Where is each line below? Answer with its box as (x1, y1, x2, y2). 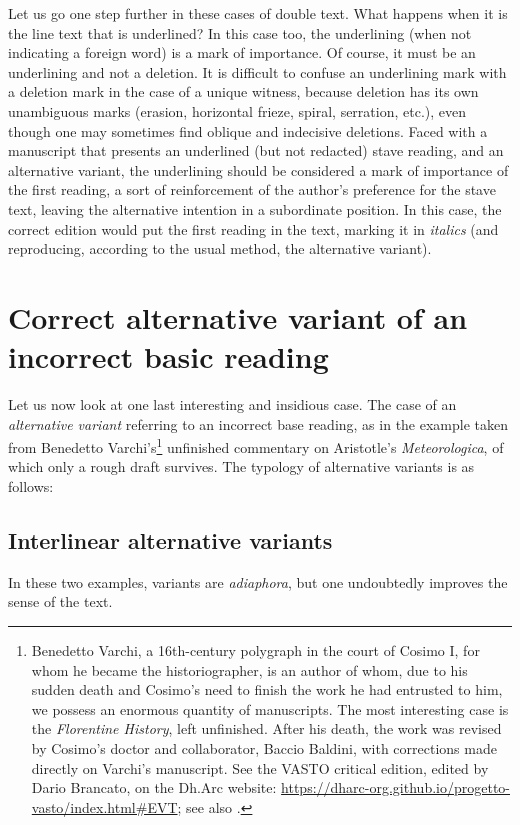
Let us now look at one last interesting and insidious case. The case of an (8, 394, 457, 415)
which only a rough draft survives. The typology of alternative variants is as (8, 456, 475, 477)
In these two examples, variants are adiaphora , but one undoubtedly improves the (8, 571, 508, 592)
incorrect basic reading (8, 336, 329, 377)
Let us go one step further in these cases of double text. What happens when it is (8, 3, 508, 23)
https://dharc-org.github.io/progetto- (281, 777, 510, 798)
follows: (8, 476, 54, 497)
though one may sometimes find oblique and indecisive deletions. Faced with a (8, 120, 488, 141)
